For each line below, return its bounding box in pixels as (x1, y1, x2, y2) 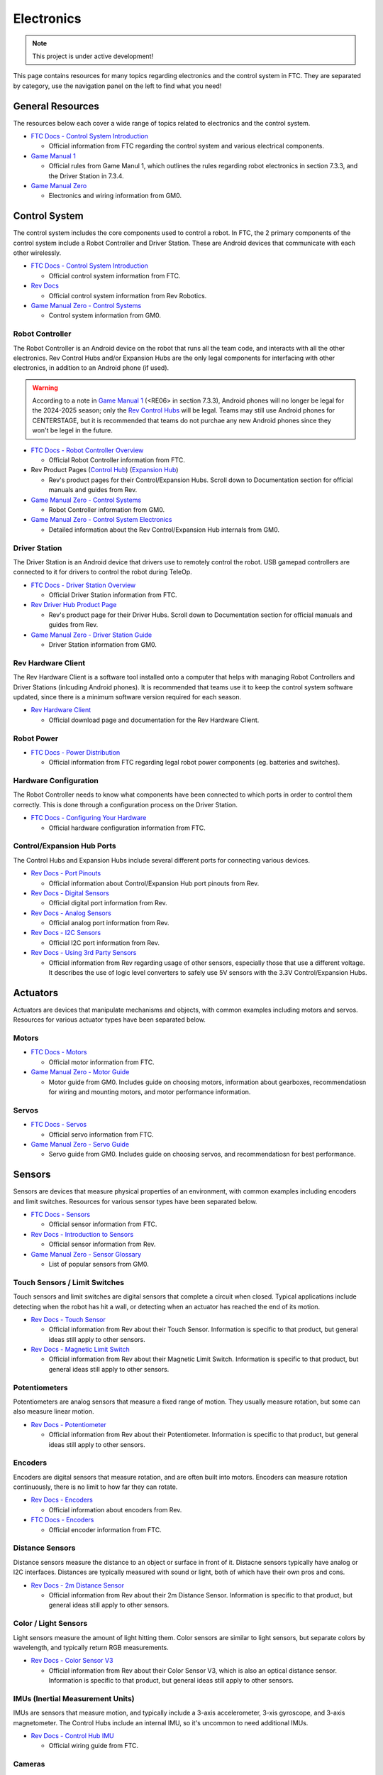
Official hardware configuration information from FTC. (48, 824, 206, 832)
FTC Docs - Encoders (30, 1516, 94, 1524)
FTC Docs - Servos (30, 1120, 87, 1129)
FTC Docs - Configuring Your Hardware (30, 814, 147, 822)
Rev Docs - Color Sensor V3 (30, 1656, 113, 1665)
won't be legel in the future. (32, 426, 113, 435)
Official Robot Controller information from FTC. (48, 456, 186, 464)
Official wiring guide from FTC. (48, 1742, 138, 1750)
